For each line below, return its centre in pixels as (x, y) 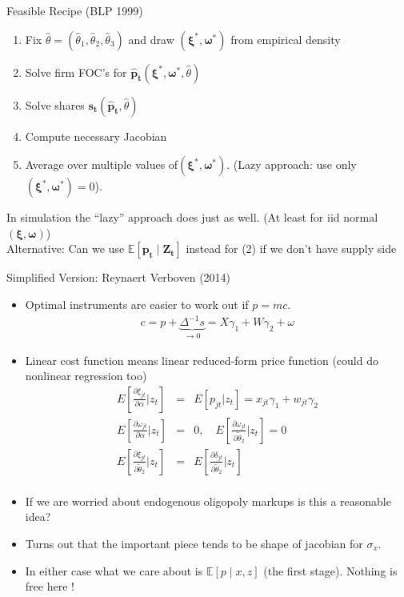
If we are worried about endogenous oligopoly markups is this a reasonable (208, 501)
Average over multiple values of (102, 164)
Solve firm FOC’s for (76, 72)
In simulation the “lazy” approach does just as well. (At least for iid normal (192, 217)
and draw (151, 39)
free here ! (50, 586)
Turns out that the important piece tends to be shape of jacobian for (194, 544)
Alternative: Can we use (66, 248)
